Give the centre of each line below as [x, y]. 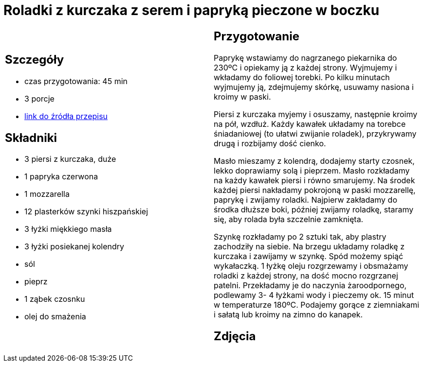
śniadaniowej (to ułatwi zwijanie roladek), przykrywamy [315, 133]
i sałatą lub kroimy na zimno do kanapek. [288, 314]
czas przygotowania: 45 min [76, 81]
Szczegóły [35, 59]
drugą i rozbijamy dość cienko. [270, 143]
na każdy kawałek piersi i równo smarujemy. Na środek [314, 180]
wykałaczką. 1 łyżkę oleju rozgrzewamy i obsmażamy [311, 266]
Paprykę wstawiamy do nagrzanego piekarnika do [305, 58]
